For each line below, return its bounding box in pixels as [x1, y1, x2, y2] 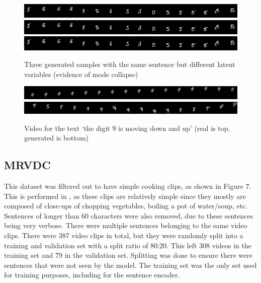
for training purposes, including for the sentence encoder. [4, 269, 180, 280]
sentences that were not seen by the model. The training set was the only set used [4, 259, 257, 270]
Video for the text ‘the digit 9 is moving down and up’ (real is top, [24, 122, 230, 133]
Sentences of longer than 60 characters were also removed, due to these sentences [4, 210, 253, 221]
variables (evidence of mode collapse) [24, 68, 138, 79]
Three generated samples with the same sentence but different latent [24, 59, 235, 69]
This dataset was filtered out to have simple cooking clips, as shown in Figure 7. [4, 181, 251, 191]
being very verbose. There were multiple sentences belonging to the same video [4, 220, 247, 231]
